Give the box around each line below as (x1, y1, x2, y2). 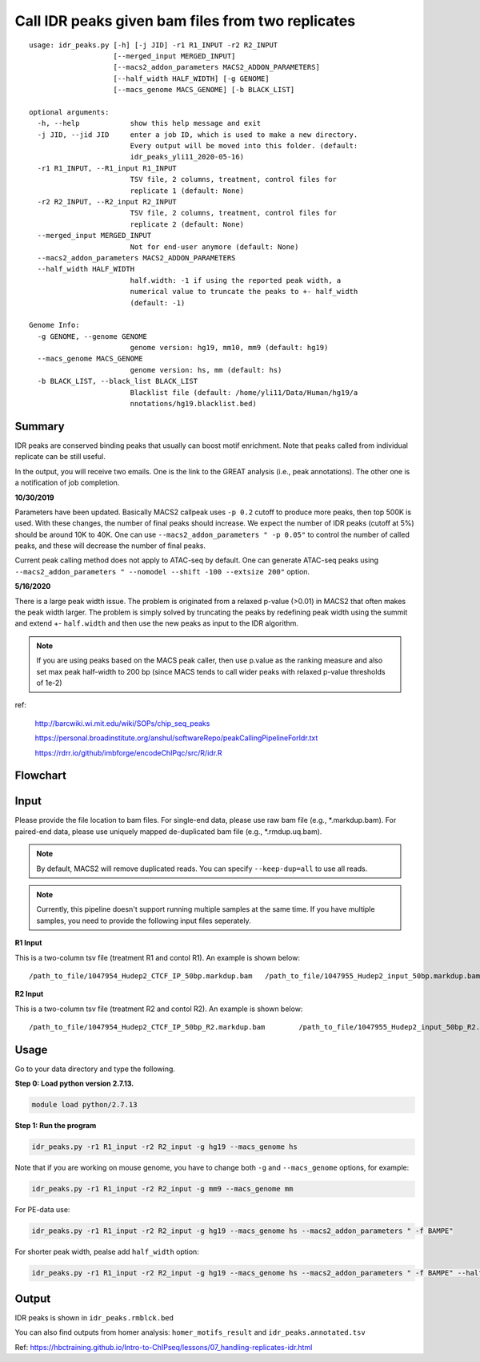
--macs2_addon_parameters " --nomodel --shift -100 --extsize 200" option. (14, 566, 310, 576)
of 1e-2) (36, 678, 62, 687)
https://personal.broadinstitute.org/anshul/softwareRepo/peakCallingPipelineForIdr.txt (34, 733, 318, 743)
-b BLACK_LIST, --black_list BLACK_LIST (37, 377, 198, 386)
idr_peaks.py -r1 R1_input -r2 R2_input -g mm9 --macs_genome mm (31, 1184, 294, 1194)
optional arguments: (29, 107, 110, 116)
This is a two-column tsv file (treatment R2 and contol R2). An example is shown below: (14, 1004, 303, 1013)
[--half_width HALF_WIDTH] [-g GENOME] (113, 74, 270, 83)
